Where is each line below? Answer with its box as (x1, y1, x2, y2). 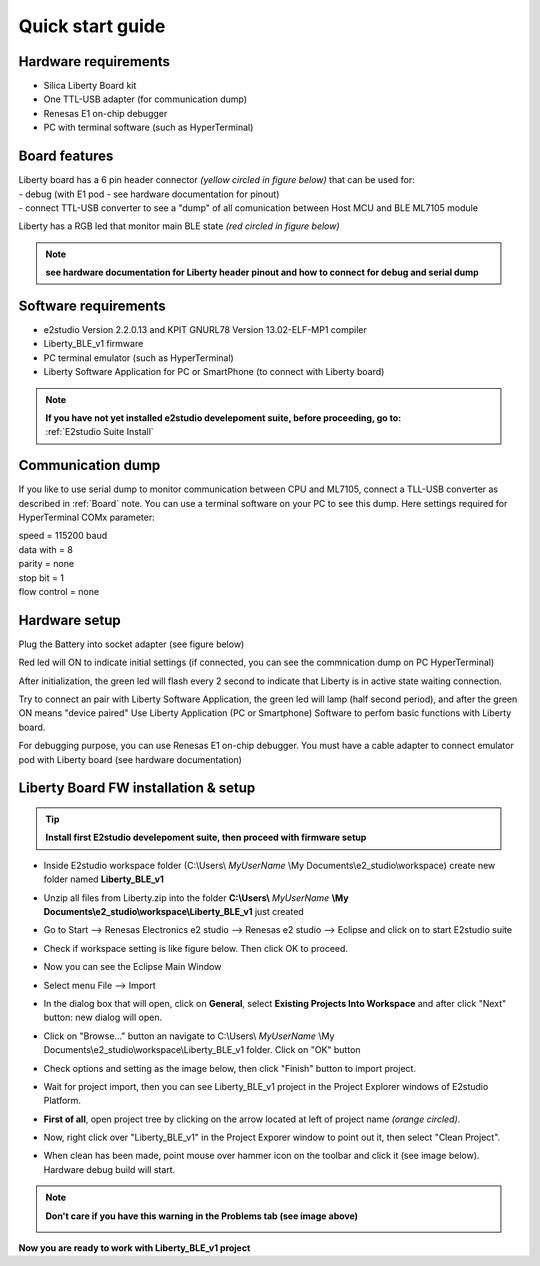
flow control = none (18, 585, 100, 597)
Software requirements (18, 297, 166, 314)
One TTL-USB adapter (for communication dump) (43, 93, 248, 105)
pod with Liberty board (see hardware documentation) (18, 753, 242, 765)
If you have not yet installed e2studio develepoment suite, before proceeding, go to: (45, 411, 402, 424)
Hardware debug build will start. (43, 1163, 176, 1175)
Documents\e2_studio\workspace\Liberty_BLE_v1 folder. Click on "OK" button (43, 1044, 361, 1056)
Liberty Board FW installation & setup (18, 780, 256, 797)
